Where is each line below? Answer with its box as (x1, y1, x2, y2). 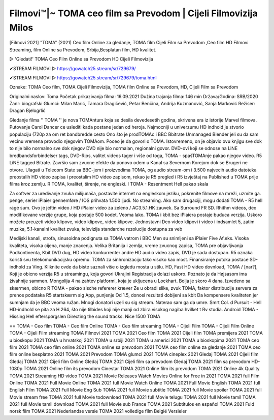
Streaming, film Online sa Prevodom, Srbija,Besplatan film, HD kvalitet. (9, 46, 157, 53)
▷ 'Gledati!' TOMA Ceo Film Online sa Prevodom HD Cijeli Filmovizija (9, 56, 153, 62)
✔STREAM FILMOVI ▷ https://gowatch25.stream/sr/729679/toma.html (9, 74, 157, 81)
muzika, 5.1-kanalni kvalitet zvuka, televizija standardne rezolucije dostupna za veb (9, 226, 183, 232)
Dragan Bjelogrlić (9, 107, 46, 114)
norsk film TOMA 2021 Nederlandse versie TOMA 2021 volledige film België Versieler (9, 408, 187, 414)
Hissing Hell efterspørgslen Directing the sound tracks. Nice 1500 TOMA (9, 313, 161, 320)
